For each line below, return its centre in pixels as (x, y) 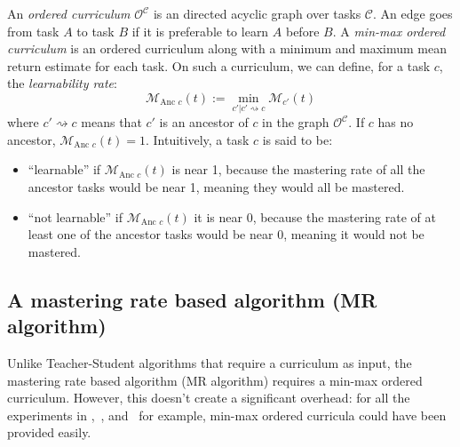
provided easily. (49, 432)
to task (95, 31)
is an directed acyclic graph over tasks (257, 13)
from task (33, 31)
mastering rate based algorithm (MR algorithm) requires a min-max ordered (215, 380)
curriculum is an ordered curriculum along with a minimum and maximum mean (227, 48)
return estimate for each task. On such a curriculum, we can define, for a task (219, 65)
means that (111, 122)
